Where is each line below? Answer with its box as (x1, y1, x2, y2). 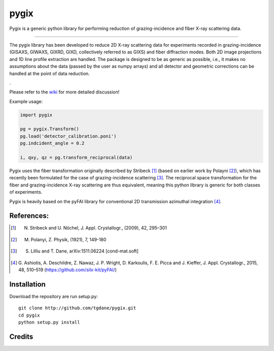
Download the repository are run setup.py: (9, 293, 98, 299)
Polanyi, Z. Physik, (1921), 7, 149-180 (30, 236, 107, 242)
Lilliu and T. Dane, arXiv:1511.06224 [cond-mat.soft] (30, 248, 139, 254)
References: (9, 211, 49, 220)
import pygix (20, 112, 53, 118)
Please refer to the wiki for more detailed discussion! (9, 89, 120, 95)
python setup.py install (18, 320, 80, 325)
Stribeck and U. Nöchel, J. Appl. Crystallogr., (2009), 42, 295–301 (29, 225, 167, 231)
